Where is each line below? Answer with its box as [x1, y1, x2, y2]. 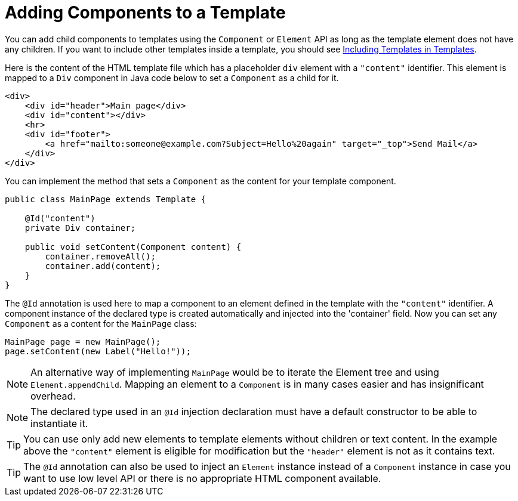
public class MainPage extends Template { [5, 194, 206, 204]
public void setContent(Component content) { [24, 242, 242, 252]
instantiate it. [30, 417, 88, 429]
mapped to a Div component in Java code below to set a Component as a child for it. [5, 72, 339, 83]
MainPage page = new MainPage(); [5, 336, 161, 347]
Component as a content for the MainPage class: [5, 318, 197, 329]
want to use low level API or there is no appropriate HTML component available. [23, 472, 381, 484]
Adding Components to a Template [5, 2, 286, 23]
